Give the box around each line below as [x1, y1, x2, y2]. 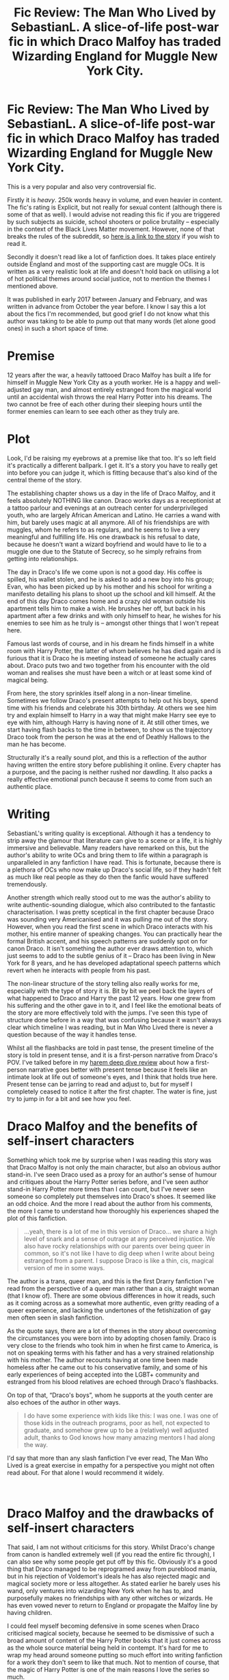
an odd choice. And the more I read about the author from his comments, [7, 1199, 213, 1207]
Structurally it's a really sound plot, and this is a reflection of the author [7, 753, 207, 761]
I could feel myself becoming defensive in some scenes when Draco [7, 1622, 200, 1630]
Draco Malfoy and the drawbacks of [7, 1505, 214, 1521]
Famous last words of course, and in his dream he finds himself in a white [7, 639, 215, 647]
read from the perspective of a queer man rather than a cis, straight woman [7, 1284, 220, 1292]
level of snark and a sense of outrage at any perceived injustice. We [23, 1235, 215, 1243]
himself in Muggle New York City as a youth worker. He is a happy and [7, 378, 205, 386]
